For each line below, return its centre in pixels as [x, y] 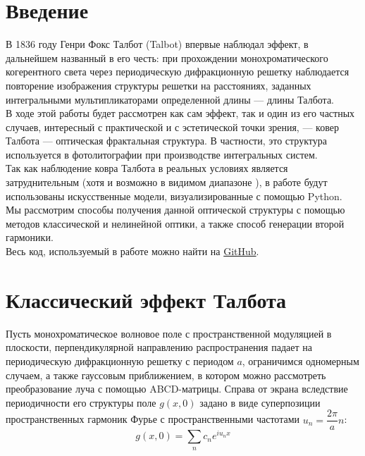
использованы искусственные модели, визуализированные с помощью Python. [174, 196]
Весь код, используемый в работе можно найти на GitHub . [132, 251]
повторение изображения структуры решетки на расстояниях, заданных [159, 85]
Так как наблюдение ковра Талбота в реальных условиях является [147, 168]
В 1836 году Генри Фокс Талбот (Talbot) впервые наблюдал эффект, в [157, 44]
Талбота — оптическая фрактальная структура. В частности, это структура [166, 141]
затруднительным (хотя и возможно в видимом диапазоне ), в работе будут [167, 182]
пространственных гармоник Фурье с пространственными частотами [153, 419]
